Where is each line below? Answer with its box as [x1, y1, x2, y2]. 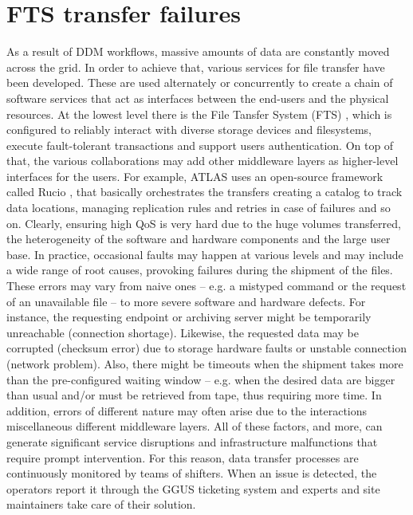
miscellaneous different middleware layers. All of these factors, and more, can [6, 418, 383, 434]
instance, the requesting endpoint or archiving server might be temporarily [6, 309, 372, 325]
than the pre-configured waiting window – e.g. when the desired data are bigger [6, 371, 395, 387]
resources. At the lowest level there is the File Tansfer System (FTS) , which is [6, 105, 392, 122]
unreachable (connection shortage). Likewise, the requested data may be [6, 324, 359, 340]
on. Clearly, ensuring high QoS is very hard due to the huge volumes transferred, [6, 214, 401, 231]
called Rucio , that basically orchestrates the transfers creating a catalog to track [6, 183, 403, 200]
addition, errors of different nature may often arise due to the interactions [6, 402, 368, 419]
